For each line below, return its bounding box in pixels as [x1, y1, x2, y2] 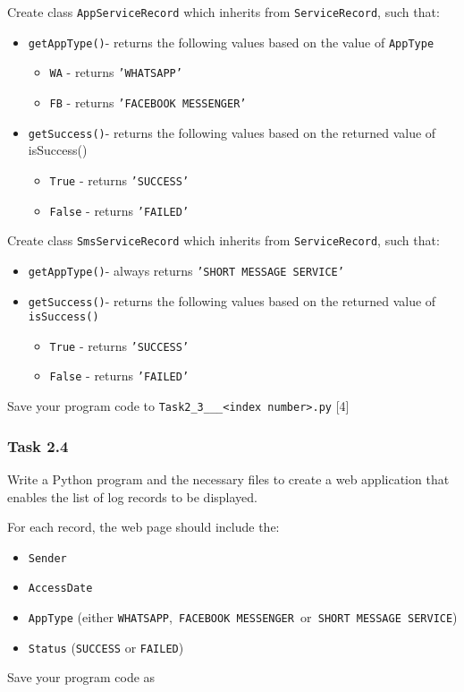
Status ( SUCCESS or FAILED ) [28, 637, 184, 656]
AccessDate [28, 582, 93, 595]
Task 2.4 [7, 434, 69, 457]
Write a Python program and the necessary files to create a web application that [7, 470, 450, 488]
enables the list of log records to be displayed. [7, 487, 257, 506]
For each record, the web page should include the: [7, 517, 280, 536]
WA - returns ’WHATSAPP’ [49, 63, 182, 81]
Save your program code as [7, 668, 156, 687]
